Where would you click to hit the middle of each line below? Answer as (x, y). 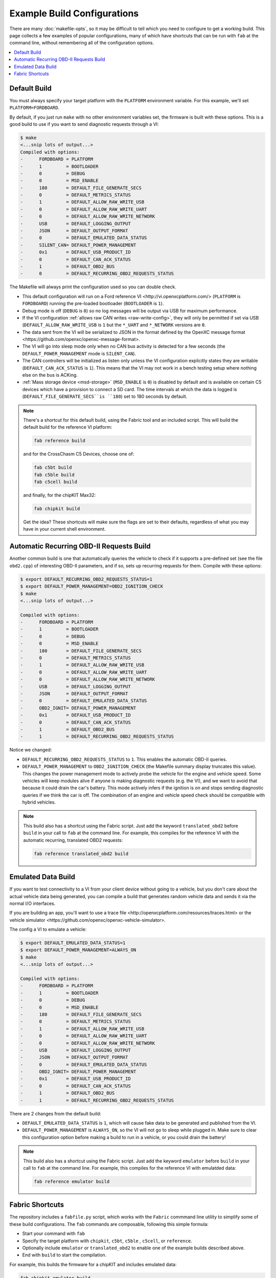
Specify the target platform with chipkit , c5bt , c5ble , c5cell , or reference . (107, 1241)
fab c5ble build (54, 475)
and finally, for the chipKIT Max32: (60, 495)
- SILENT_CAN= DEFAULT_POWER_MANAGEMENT (78, 245)
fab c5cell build (56, 482)
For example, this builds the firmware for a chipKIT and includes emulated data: (93, 1264)
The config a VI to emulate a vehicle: (48, 929)
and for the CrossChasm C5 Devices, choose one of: (79, 454)
